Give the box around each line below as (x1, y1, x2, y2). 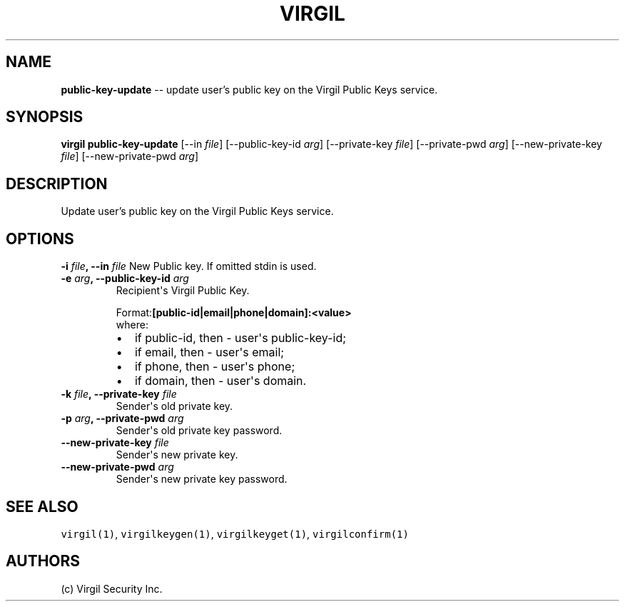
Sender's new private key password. (116, 473, 288, 486)
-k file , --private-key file (61, 388, 177, 401)
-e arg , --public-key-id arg (61, 272, 189, 285)
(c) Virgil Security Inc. (61, 582, 163, 595)
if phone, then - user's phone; (134, 359, 295, 374)
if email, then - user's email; (134, 345, 285, 360)
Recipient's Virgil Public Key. (116, 284, 250, 297)
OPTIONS (6, 229, 74, 248)
